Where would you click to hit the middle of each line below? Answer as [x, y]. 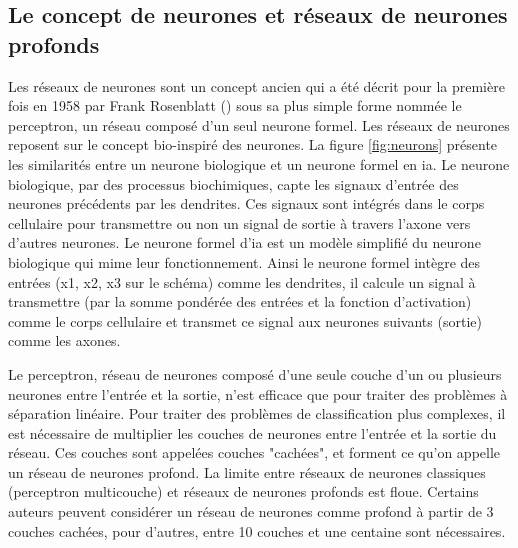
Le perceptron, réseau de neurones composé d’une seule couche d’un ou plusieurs [255, 373]
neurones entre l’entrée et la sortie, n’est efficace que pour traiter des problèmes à [258, 393]
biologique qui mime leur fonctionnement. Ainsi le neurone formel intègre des [244, 261]
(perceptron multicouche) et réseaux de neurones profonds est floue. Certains [243, 491]
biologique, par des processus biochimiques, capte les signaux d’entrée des [233, 183]
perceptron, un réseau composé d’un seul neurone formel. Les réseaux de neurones [259, 124]
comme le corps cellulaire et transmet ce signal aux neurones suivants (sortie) [245, 320]
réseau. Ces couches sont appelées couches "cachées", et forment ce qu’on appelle [254, 452]
